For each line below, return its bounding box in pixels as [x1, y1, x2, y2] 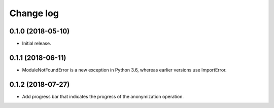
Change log [9, 8, 59, 19]
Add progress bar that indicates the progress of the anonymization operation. [22, 93, 184, 99]
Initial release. [22, 41, 51, 47]
